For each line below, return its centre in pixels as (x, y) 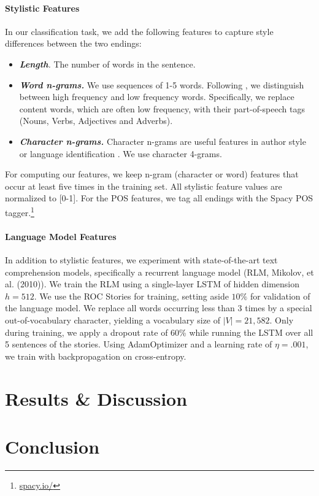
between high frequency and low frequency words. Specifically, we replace (157, 97)
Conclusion (52, 446)
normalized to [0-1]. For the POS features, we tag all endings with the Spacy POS (159, 198)
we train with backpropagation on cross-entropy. (96, 356)
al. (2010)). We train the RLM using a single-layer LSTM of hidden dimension (152, 284)
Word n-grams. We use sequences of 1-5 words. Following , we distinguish (162, 84)
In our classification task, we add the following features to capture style (139, 31)
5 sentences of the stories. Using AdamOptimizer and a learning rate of (139, 344)
